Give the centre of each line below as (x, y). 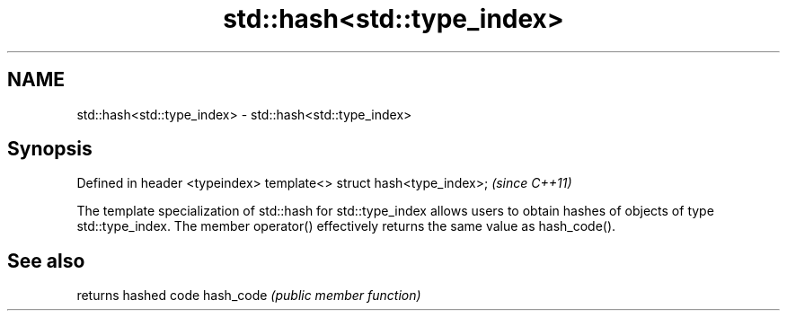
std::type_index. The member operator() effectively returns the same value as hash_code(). (346, 226)
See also (46, 261)
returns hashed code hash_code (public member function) (249, 296)
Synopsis (50, 149)
